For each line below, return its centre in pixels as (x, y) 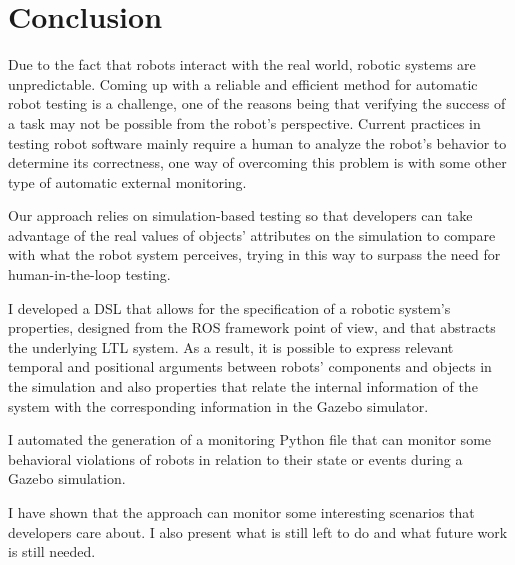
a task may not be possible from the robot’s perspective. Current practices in (244, 122)
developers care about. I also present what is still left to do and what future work (258, 531)
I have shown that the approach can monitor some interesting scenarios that (241, 512)
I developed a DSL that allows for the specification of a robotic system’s (229, 307)
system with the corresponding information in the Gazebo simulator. (218, 405)
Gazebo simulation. (67, 478)
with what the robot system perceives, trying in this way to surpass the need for (254, 254)
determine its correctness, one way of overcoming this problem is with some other (257, 162)
